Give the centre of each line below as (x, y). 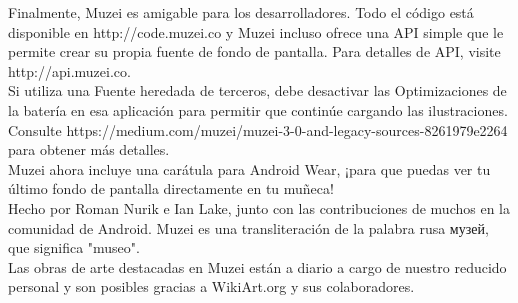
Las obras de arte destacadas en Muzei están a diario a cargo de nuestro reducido (257, 266)
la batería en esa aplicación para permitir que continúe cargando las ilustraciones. (258, 109)
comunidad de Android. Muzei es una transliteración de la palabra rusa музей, (248, 227)
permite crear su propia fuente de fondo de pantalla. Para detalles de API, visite (254, 51)
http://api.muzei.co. (69, 70)
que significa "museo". (74, 247)
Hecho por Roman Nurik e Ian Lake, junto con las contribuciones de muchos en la (259, 207)
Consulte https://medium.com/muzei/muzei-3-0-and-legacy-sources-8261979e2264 (258, 129)
